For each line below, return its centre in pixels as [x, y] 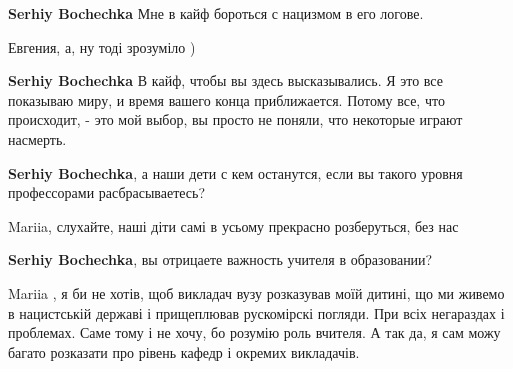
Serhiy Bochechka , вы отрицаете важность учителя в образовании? [220, 259]
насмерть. [37, 138]
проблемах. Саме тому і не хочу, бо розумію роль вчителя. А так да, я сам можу [254, 332]
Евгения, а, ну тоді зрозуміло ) [102, 46]
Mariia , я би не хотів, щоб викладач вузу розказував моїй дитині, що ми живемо [256, 292]
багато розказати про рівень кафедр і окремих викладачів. [184, 351]
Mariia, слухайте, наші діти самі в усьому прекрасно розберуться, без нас [233, 225]
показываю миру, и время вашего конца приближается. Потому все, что [226, 99]
